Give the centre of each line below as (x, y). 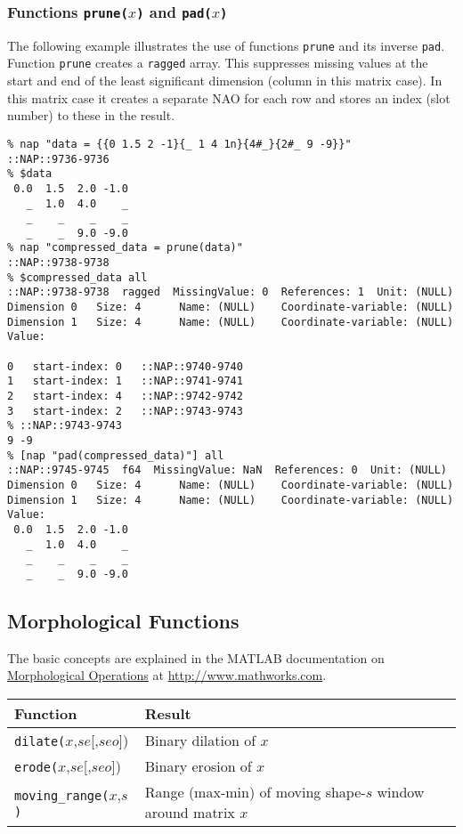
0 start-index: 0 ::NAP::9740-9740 (125, 366)
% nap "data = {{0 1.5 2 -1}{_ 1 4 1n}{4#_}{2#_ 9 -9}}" (179, 144)
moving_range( (62, 796)
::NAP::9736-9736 (58, 159)
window (401, 791)
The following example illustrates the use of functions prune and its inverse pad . (226, 45)
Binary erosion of (198, 765)
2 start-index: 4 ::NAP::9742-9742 (125, 397)
